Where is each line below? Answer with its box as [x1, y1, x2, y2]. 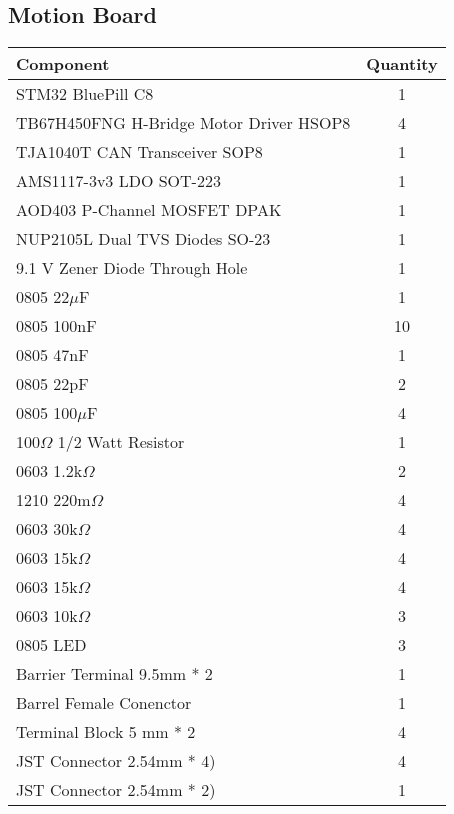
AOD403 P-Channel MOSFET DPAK [16, 198, 282, 222]
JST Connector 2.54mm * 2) [16, 778, 216, 802]
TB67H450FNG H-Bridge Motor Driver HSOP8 [16, 111, 351, 135]
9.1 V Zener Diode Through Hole [16, 256, 248, 280]
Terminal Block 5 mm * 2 [16, 720, 196, 744]
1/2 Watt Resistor [57, 430, 185, 454]
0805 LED [16, 633, 87, 657]
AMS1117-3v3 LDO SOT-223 [16, 169, 221, 193]
